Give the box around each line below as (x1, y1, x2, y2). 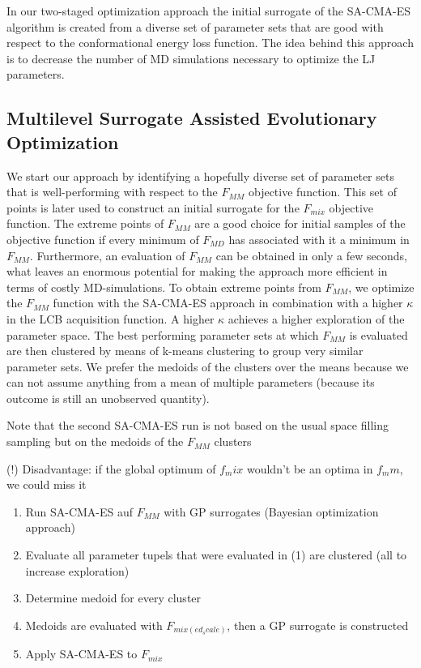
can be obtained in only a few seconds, (215, 246, 407, 263)
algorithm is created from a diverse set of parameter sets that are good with (6, 18, 384, 35)
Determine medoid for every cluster (25, 589, 202, 606)
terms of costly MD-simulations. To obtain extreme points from (6, 278, 321, 295)
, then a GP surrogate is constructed (227, 616, 409, 633)
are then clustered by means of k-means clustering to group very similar (6, 342, 364, 359)
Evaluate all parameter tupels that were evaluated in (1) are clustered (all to (25, 546, 407, 563)
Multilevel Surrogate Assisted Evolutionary (6, 105, 377, 131)
